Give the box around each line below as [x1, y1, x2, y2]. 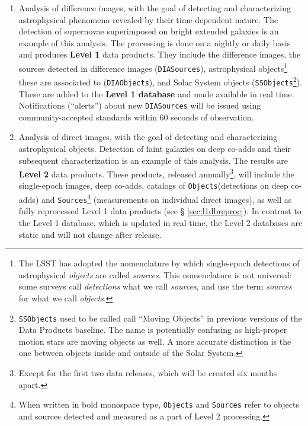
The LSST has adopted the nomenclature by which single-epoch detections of [18, 257, 300, 269]
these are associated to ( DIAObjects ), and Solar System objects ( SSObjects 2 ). [18, 74, 303, 88]
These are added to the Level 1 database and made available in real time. [18, 87, 294, 100]
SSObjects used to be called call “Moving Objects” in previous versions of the [18, 311, 302, 324]
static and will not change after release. [18, 228, 162, 240]
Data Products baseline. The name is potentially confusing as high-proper [18, 323, 287, 336]
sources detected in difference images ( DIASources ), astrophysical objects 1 [18, 60, 288, 74]
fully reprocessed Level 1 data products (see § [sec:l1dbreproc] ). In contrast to [18, 205, 301, 217]
